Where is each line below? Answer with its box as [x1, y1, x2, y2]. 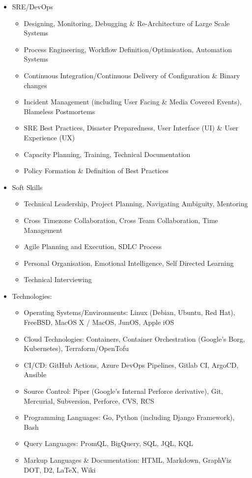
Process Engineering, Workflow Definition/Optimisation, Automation [24, 44, 232, 54]
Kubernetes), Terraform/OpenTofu [24, 343, 129, 353]
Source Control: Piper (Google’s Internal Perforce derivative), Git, [24, 386, 224, 396]
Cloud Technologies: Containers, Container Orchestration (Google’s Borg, [24, 333, 245, 344]
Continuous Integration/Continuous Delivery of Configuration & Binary [24, 70, 240, 80]
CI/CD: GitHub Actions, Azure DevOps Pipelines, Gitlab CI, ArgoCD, [24, 359, 239, 370]
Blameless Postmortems [24, 106, 95, 116]
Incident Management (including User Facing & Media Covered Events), [24, 96, 242, 107]
